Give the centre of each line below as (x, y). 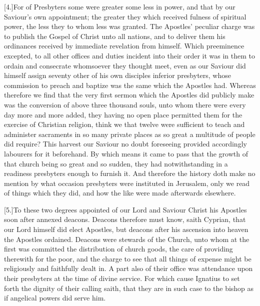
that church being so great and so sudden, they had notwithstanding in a (116, 163)
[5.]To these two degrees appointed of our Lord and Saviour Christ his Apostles (125, 209)
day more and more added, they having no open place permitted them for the (123, 114)
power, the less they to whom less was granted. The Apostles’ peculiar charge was (129, 26)
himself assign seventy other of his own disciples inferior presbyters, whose (117, 75)
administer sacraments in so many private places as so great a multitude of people (130, 134)
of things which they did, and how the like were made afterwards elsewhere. (120, 193)
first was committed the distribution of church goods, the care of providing (118, 249)
